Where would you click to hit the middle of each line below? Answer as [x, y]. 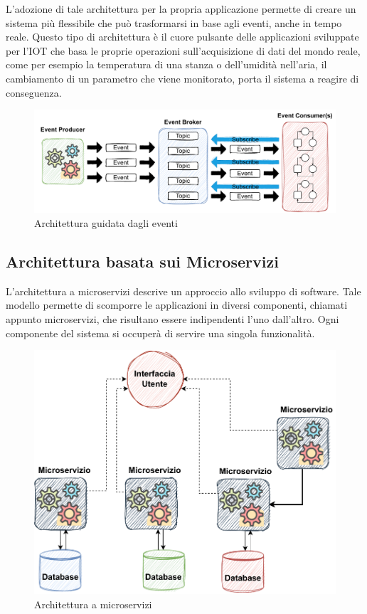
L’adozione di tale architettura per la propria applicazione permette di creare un [181, 9]
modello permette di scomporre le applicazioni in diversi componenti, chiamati [177, 305]
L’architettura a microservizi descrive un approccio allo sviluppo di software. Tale [183, 291]
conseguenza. [34, 92]
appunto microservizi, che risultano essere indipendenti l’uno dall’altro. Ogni [172, 319]
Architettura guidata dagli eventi [106, 223]
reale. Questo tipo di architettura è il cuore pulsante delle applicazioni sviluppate [182, 37]
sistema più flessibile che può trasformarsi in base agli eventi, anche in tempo [174, 22]
